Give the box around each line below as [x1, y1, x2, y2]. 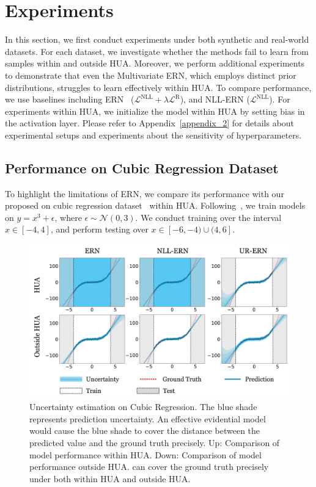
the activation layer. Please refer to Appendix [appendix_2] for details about [5, 117, 295, 129]
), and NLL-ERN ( [180, 93, 250, 106]
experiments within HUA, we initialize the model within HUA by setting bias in [5, 104, 305, 117]
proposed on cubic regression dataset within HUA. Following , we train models [5, 199, 306, 212]
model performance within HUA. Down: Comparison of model [29, 448, 262, 461]
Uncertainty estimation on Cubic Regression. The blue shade [29, 400, 257, 413]
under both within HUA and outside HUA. [29, 472, 191, 485]
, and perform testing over [50, 223, 149, 236]
